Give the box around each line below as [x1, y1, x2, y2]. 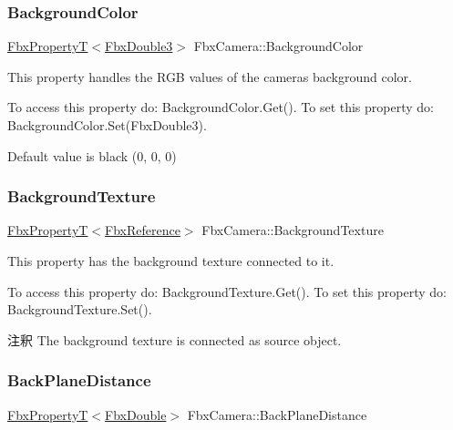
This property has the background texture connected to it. [7, 251, 335, 270]
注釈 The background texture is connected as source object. [7, 330, 342, 349]
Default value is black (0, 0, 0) [7, 146, 177, 165]
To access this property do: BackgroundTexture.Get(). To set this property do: [7, 282, 447, 301]
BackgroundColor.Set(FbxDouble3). [7, 116, 207, 134]
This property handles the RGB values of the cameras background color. [7, 67, 412, 86]
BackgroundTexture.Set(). [7, 300, 152, 319]
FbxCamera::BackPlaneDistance [187, 404, 367, 424]
